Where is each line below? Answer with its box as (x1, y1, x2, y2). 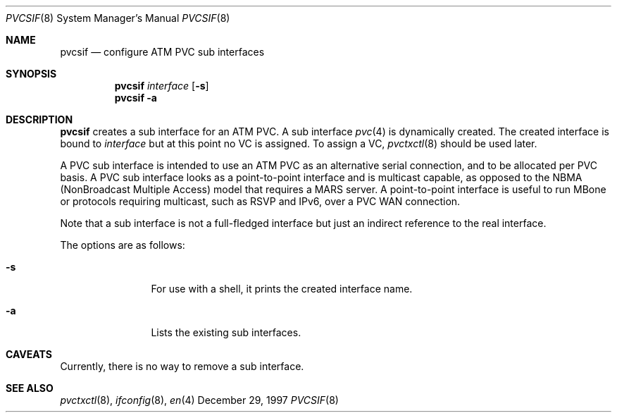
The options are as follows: (60, 239, 185, 251)
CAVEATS (6, 348, 52, 360)
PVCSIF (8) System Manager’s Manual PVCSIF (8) (6, 12, 230, 24)
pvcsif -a (114, 92, 157, 104)
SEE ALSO (6, 382, 54, 394)
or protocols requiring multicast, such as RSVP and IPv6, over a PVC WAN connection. (60, 195, 461, 207)
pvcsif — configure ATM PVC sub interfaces (60, 46, 265, 58)
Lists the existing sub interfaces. (151, 326, 301, 338)
